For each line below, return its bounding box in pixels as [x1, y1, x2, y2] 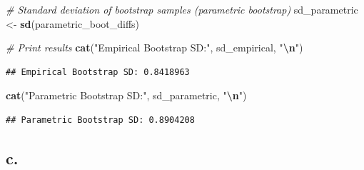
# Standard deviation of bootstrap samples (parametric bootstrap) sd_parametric [6, 2, 358, 16]
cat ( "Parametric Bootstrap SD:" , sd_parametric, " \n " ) [6, 88, 247, 103]
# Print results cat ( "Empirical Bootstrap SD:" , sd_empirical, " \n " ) [6, 40, 303, 55]
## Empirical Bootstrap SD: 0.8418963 [6, 66, 190, 77]
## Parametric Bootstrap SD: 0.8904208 [6, 114, 195, 125]
